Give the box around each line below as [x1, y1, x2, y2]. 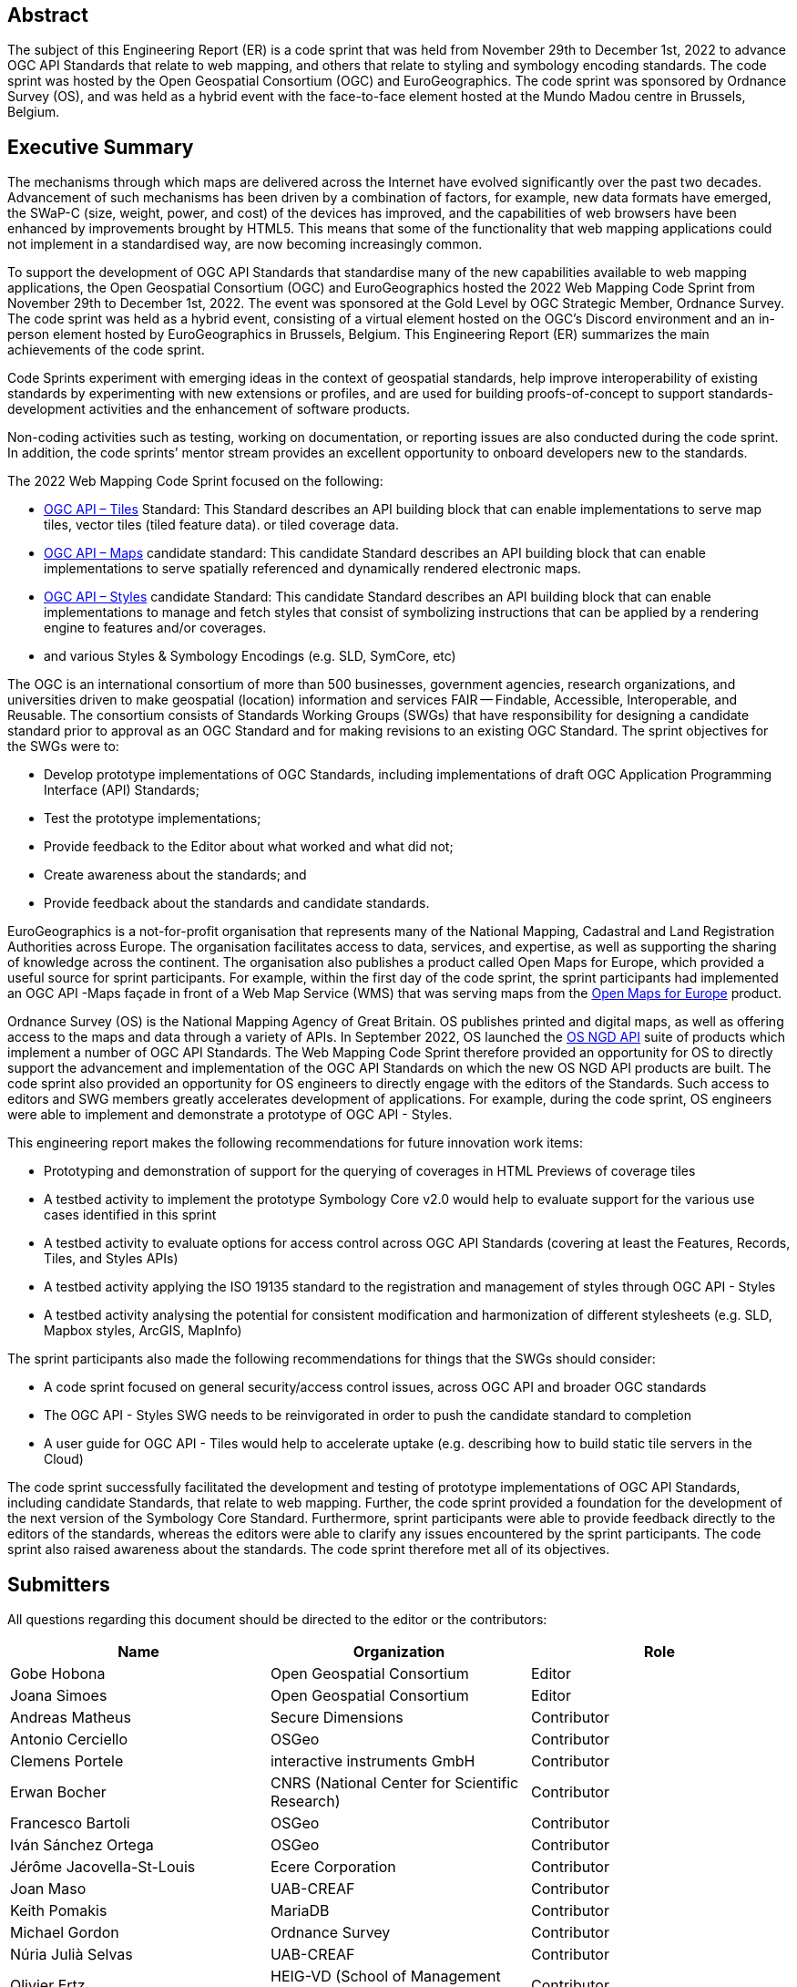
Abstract [7, 4, 88, 26]
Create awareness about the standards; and [44, 867, 307, 883]
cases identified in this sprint [44, 1207, 217, 1223]
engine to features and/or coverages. [44, 620, 267, 636]
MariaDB [270, 1901, 330, 1920]
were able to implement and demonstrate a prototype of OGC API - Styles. [7, 1107, 453, 1123]
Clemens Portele [10, 1752, 124, 1771]
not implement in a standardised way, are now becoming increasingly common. [7, 236, 483, 252]
